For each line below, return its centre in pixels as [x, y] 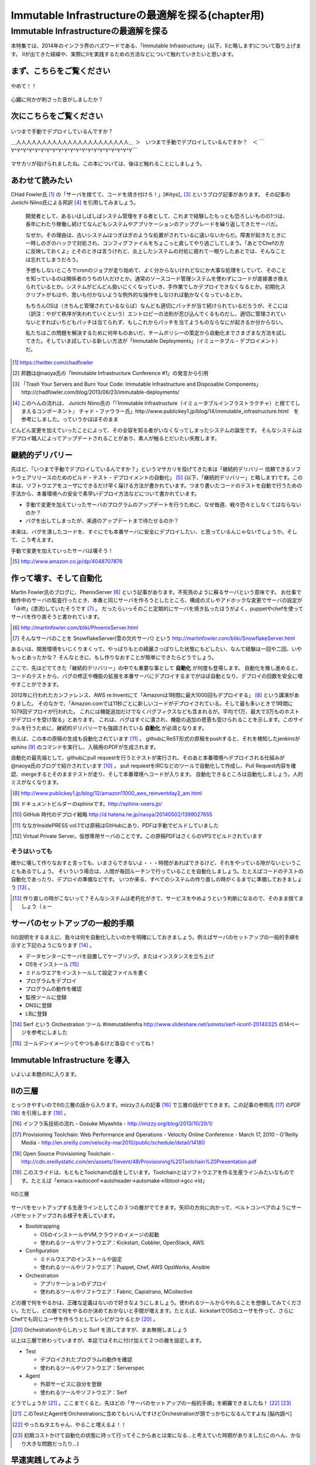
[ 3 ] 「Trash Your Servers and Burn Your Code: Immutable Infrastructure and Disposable [118, 384]
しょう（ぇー [37, 907]
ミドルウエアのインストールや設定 [81, 1259]
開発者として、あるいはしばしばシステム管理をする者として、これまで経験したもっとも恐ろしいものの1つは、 [157, 216]
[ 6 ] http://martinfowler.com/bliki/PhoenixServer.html [75, 628]
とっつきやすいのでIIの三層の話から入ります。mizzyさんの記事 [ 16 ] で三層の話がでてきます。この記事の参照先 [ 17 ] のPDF [156, 1105]
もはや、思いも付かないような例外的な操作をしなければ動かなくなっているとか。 [148, 295]
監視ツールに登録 [46, 997]
